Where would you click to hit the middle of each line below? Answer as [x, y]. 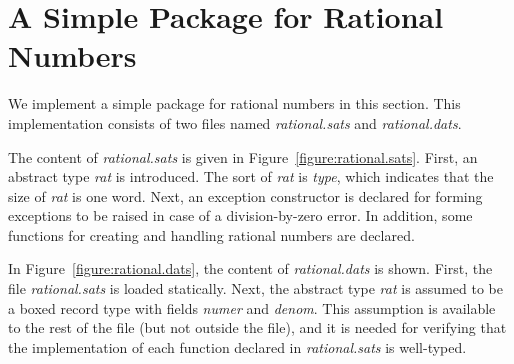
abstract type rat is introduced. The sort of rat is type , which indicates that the [251, 176]
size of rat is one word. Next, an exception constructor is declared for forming [245, 195]
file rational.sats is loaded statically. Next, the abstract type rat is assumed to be [255, 288]
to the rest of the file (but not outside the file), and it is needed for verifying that [257, 327]
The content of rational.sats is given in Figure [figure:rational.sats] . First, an [243, 156]
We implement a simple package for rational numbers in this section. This [234, 103]
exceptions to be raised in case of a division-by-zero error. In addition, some [240, 215]
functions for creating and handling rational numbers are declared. [211, 234]
